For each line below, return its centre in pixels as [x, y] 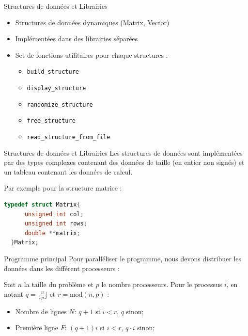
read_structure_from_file [69, 137]
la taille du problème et [59, 284]
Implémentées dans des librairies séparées [77, 39]
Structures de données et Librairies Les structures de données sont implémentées [123, 152]
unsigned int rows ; [56, 224]
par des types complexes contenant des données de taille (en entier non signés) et [124, 162]
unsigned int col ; [54, 214]
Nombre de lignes [41, 311]
